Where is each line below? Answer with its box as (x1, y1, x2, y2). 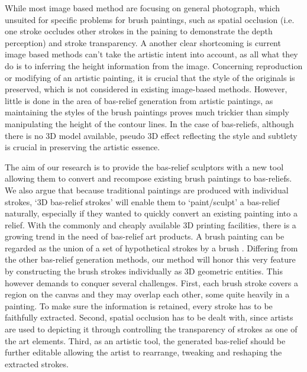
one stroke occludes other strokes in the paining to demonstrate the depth (5, 25, 273, 37)
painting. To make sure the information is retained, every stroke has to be (5, 299, 273, 312)
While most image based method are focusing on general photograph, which (5, 2, 280, 14)
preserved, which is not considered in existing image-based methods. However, (5, 83, 287, 95)
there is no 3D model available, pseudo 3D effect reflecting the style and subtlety (5, 129, 298, 141)
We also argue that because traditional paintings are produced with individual (5, 183, 289, 196)
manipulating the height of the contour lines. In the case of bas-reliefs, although (5, 117, 294, 130)
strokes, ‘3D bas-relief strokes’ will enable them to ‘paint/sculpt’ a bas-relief (5, 195, 280, 208)
